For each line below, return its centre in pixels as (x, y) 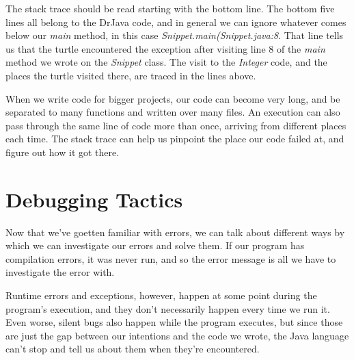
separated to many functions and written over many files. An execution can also (173, 112)
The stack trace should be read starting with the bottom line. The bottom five (170, 8)
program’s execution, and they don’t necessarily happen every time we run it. (168, 308)
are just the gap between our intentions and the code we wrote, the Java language (177, 335)
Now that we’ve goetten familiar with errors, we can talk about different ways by (175, 232)
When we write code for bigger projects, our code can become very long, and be (173, 98)
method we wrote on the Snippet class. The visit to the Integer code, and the (166, 62)
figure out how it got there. (63, 152)
